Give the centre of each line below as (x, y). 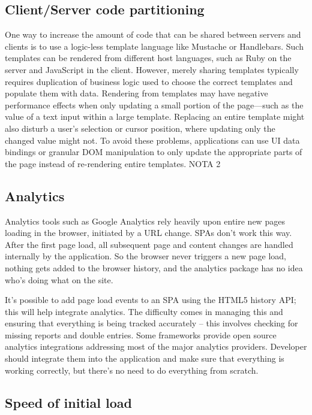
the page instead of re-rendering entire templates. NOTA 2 (113, 163)
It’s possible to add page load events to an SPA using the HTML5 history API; (151, 300)
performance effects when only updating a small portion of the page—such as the (154, 104)
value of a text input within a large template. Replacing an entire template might (155, 116)
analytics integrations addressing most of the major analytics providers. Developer (156, 346)
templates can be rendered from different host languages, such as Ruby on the (148, 58)
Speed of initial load (68, 402)
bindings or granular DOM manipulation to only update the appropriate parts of (154, 152)
